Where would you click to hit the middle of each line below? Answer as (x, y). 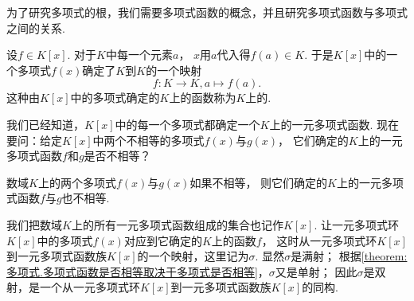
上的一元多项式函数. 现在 (334, 124)
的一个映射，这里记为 (193, 256)
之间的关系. (36, 27)
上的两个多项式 (77, 182)
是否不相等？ (117, 156)
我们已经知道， (45, 124)
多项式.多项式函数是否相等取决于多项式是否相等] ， (138, 271)
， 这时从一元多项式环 (319, 240)
